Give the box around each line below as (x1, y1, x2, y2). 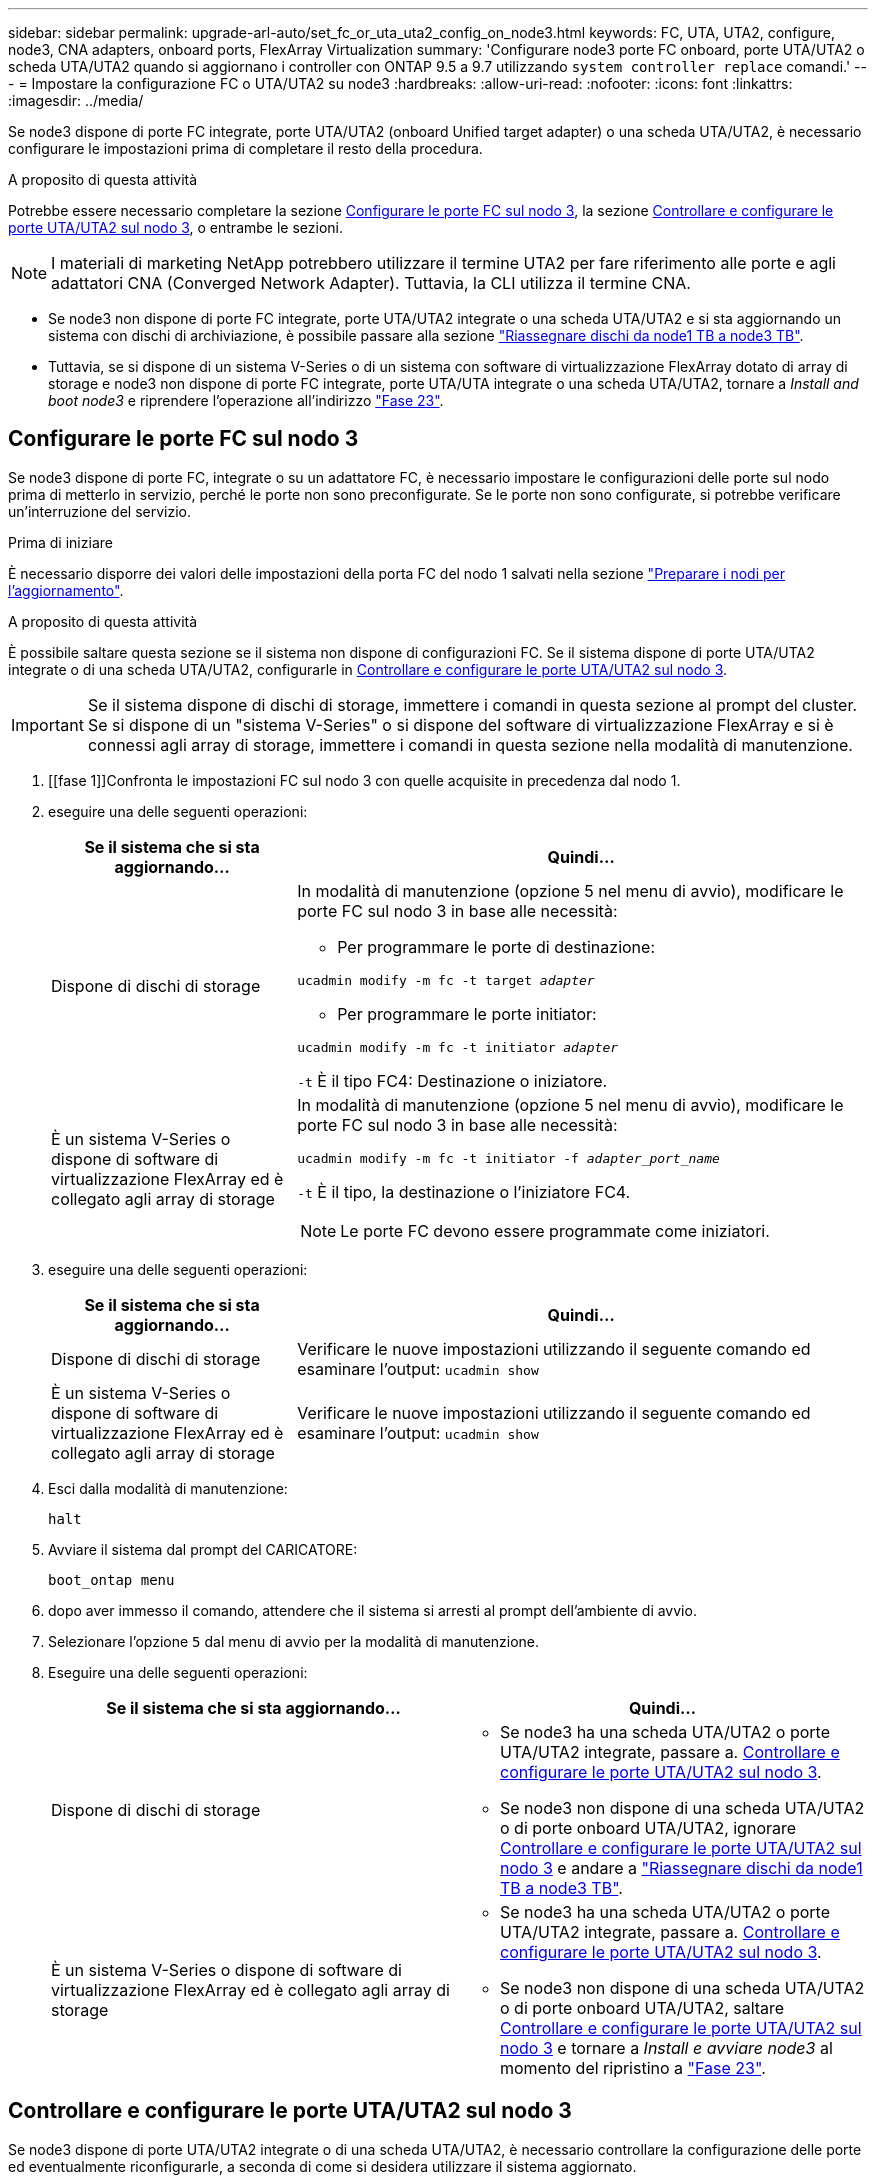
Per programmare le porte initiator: (337, 1003, 597, 1024)
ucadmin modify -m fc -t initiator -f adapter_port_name (297, 1150, 720, 1166)
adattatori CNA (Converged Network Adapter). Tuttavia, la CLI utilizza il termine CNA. (51, 273, 691, 293)
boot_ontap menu (48, 1571, 175, 1588)
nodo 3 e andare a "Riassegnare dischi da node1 (500, 1857, 863, 1878)
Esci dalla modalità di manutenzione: (48, 1479, 288, 1497)
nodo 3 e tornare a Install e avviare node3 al (500, 2037, 833, 2058)
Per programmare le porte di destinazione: (337, 936, 655, 957)
